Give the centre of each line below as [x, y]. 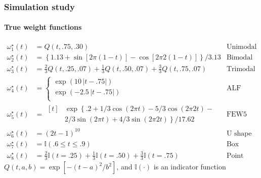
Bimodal [240, 57]
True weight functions [43, 27]
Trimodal [241, 69]
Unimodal [242, 47]
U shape [239, 133]
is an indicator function [190, 167]
